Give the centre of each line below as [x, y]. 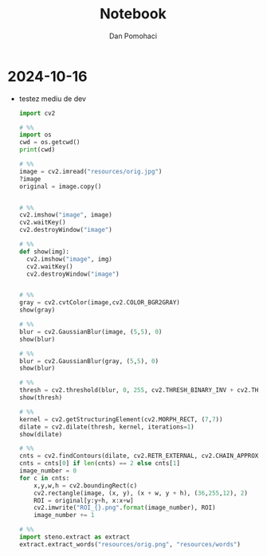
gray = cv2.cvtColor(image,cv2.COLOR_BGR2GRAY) [99, 303]
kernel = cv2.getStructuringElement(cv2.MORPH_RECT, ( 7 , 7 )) [121, 419]
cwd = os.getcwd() [49, 143]
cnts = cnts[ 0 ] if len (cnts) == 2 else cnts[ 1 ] [100, 464]
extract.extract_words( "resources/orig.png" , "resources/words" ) [130, 544]
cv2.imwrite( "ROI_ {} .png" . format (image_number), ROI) [125, 508]
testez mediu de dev [53, 98]
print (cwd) [37, 150]
